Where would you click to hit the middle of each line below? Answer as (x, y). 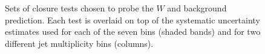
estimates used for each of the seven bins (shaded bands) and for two (133, 31)
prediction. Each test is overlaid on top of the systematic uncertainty (132, 19)
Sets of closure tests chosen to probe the (79, 8)
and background (197, 8)
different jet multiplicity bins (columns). (79, 43)
